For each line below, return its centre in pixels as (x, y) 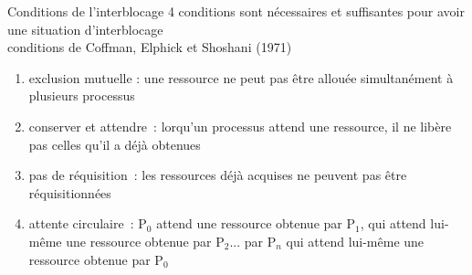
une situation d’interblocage (85, 29)
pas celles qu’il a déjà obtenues (115, 144)
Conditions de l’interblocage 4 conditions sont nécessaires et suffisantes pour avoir (236, 11)
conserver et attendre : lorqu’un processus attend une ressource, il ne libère (240, 126)
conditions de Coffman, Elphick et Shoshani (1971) (150, 47)
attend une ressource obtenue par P (256, 223)
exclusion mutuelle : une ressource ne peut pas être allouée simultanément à (241, 77)
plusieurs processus (82, 95)
